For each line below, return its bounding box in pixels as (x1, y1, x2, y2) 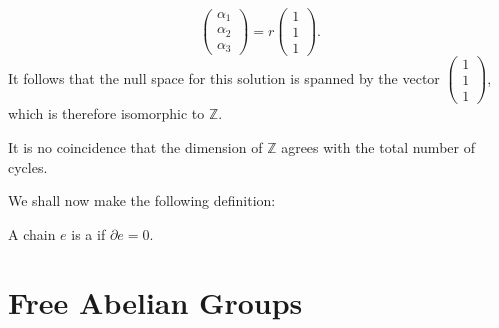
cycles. (8, 156, 48, 177)
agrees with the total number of (281, 136, 475, 157)
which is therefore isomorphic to (8, 103, 205, 124)
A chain (8, 223, 56, 244)
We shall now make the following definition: (8, 190, 276, 211)
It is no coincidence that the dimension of (8, 136, 263, 157)
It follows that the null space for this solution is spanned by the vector (8, 67, 440, 88)
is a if (71, 223, 106, 244)
